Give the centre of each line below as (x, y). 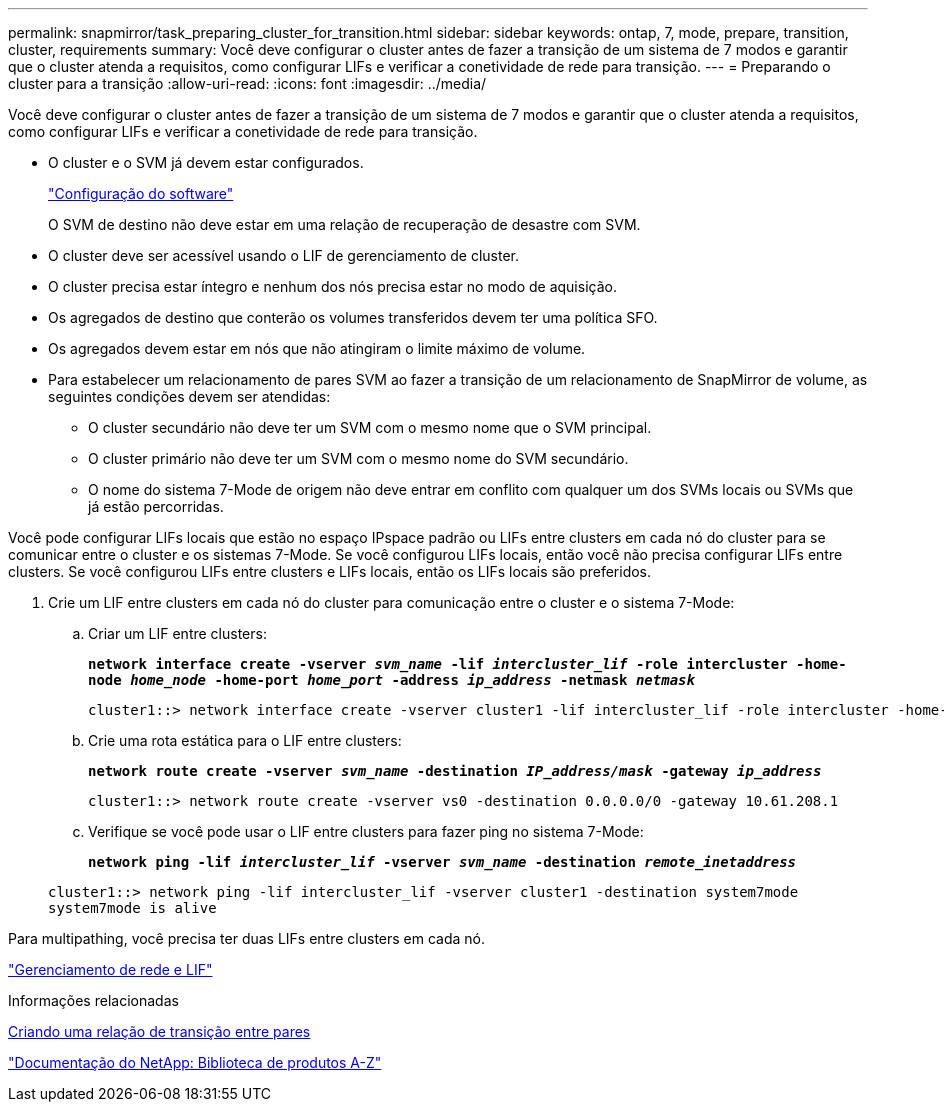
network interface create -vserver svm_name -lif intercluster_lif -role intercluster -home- (467, 664)
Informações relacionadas (93, 1000)
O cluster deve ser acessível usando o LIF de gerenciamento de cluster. (283, 255)
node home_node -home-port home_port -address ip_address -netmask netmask (391, 680)
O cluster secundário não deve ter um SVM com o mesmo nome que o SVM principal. (370, 427)
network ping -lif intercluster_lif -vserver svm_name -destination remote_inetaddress (442, 862)
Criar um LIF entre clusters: (177, 633)
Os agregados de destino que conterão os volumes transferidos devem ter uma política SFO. (353, 317)
